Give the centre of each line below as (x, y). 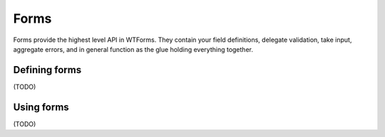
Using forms (41, 107)
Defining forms (47, 70)
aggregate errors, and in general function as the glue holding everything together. (133, 49)
